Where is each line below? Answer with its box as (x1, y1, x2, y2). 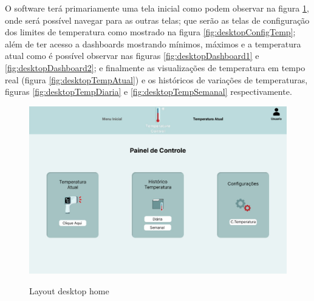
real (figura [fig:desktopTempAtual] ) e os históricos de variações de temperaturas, (5, 73, 308, 86)
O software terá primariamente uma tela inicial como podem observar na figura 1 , (5, 2, 309, 14)
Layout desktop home (29, 284, 109, 297)
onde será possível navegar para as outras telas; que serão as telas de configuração (5, 13, 310, 26)
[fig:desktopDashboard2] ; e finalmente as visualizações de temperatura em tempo (5, 61, 305, 74)
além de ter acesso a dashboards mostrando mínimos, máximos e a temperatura (5, 37, 301, 50)
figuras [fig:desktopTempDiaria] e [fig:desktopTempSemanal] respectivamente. (5, 85, 292, 98)
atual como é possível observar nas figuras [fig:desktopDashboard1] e (5, 49, 259, 62)
